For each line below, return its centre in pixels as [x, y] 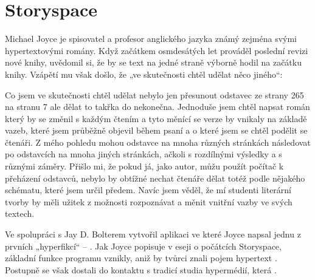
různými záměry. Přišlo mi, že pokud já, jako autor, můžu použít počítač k [144, 166]
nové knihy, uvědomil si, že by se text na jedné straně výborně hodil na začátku [153, 62]
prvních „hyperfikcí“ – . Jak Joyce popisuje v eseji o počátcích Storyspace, [143, 246]
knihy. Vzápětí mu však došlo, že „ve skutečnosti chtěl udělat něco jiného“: [144, 74]
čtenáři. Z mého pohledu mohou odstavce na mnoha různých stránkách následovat [158, 142]
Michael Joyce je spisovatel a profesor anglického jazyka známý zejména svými [151, 39]
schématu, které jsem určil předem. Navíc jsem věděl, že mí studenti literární [148, 190]
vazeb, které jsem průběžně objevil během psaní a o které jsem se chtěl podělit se [156, 130]
